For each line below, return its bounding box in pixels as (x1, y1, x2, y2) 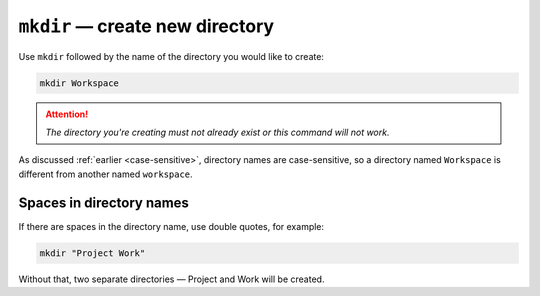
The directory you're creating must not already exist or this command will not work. (45, 126, 390, 138)
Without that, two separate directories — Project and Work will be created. (18, 273, 325, 285)
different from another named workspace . (18, 168, 194, 180)
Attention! (45, 108, 89, 120)
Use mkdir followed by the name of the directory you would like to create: (18, 50, 325, 62)
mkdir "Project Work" (39, 247, 146, 259)
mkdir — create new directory (18, 15, 275, 37)
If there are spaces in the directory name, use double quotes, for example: (18, 220, 325, 232)
